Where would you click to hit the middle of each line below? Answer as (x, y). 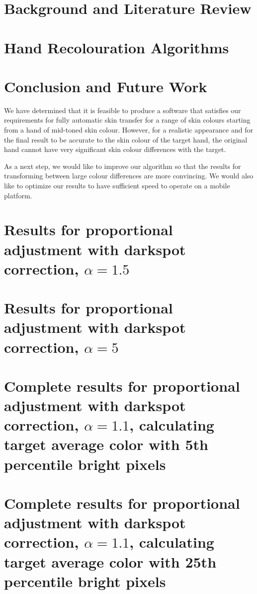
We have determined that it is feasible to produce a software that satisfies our (123, 110)
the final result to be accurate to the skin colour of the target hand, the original (126, 139)
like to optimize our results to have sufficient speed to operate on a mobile (117, 186)
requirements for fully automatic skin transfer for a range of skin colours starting (127, 120)
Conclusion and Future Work (106, 86)
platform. (18, 195)
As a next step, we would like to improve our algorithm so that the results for (123, 166)
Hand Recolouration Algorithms (117, 47)
